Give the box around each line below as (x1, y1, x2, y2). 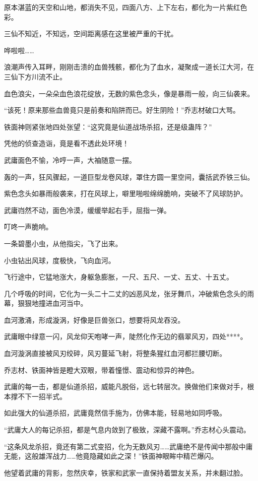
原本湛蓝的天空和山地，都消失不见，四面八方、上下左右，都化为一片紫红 (4, 2, 240, 12)
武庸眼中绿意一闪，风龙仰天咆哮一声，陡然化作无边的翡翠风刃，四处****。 (4, 331, 247, 342)
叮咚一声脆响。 (4, 221, 53, 232)
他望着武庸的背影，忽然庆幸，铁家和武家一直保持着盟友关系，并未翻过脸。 (4, 467, 247, 478)
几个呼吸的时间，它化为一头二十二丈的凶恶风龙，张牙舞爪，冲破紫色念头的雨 (4, 288, 254, 298)
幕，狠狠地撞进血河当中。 (4, 298, 87, 308)
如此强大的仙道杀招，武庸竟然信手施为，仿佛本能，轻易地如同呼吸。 (4, 408, 226, 418)
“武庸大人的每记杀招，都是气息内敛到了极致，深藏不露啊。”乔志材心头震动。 (4, 424, 251, 435)
